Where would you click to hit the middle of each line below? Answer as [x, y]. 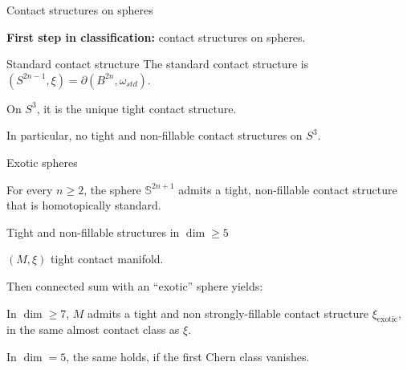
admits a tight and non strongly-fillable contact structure [228, 313]
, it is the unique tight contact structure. [136, 108]
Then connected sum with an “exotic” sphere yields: [135, 285]
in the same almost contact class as [93, 329]
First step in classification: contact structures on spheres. [156, 37]
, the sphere [112, 189]
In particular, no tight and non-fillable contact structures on [155, 135]
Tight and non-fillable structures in [93, 232]
